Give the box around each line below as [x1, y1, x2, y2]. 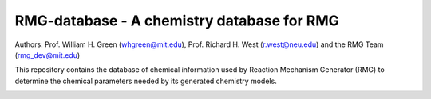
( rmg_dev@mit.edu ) [14, 50, 81, 59]
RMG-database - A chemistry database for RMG [14, 12, 339, 29]
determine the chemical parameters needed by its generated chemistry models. [14, 76, 277, 86]
